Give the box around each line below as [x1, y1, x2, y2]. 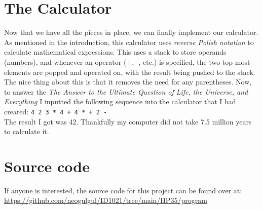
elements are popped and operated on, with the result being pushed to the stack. [4, 66, 255, 77]
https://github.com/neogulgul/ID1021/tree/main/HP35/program [4, 195, 207, 205]
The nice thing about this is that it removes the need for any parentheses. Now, [4, 76, 252, 87]
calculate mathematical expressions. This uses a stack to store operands [4, 47, 227, 57]
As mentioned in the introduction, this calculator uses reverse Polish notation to [4, 36, 254, 47]
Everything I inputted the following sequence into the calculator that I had [4, 96, 236, 107]
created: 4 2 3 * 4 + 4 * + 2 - [4, 106, 107, 116]
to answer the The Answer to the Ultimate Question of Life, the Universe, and [4, 86, 248, 97]
